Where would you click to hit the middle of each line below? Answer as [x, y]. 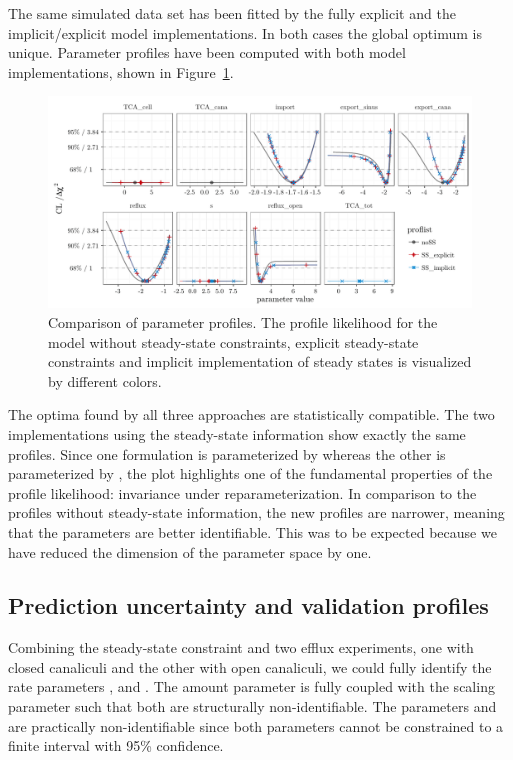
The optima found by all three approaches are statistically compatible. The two [251, 414]
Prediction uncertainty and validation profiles [248, 605]
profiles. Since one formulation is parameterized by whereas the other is [227, 453]
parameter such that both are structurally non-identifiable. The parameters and [252, 706]
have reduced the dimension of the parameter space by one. [190, 551]
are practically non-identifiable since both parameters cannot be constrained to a [256, 725]
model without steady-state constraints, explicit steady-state [233, 341]
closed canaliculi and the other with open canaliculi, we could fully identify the [250, 666]
